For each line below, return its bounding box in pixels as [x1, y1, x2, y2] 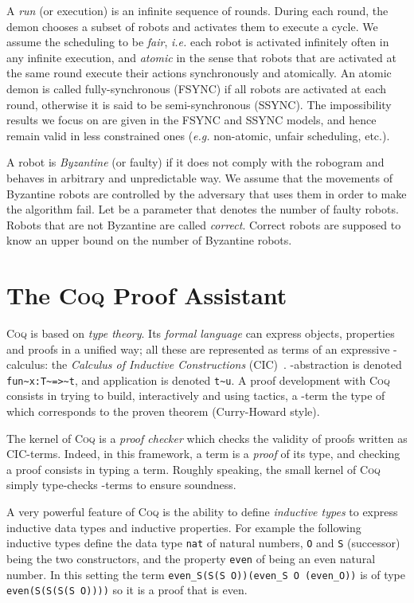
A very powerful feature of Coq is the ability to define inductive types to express [6, 503, 398, 520]
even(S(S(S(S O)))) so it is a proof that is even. [6, 581, 248, 598]
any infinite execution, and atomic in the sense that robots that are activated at [6, 49, 396, 65]
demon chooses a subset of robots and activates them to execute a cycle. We [6, 18, 378, 34]
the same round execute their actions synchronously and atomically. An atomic [6, 65, 392, 81]
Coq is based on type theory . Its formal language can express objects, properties [6, 325, 395, 342]
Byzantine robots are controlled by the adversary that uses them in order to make [6, 185, 407, 202]
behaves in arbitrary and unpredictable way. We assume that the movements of [6, 169, 393, 186]
